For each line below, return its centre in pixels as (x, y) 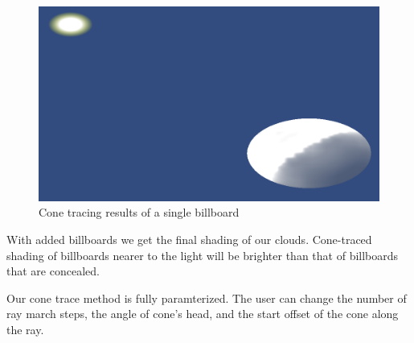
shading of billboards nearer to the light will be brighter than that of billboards (203, 255)
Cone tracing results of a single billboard (139, 212)
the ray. (25, 329)
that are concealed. (53, 271)
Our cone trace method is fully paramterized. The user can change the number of (207, 298)
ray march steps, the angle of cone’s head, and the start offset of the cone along (203, 314)
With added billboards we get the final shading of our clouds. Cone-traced (189, 239)
